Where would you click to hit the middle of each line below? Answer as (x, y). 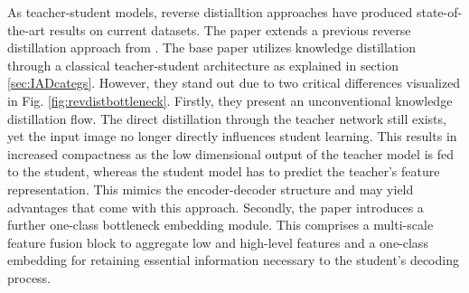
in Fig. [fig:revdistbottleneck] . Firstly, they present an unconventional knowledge (230, 100)
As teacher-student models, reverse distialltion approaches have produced (210, 12)
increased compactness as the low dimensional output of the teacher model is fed (230, 153)
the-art (27, 29)
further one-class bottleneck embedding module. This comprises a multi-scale (220, 225)
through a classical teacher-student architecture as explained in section (203, 65)
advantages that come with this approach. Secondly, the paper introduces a (216, 207)
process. (29, 277)
